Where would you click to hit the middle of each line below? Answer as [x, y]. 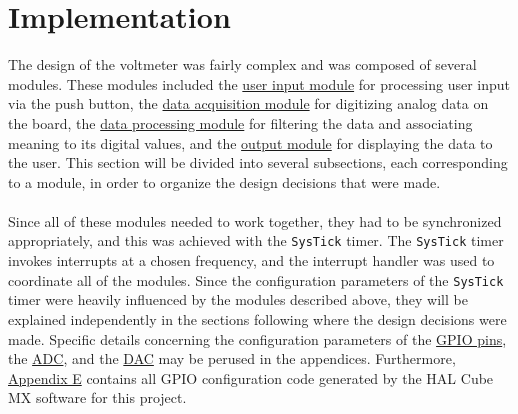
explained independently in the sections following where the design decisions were [257, 318]
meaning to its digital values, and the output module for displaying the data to [250, 142]
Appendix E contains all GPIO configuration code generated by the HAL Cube [251, 377]
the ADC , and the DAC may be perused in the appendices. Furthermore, [232, 358]
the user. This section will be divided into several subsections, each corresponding [258, 162]
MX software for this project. [97, 397]
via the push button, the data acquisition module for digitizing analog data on [248, 103]
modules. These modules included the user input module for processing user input [259, 83]
